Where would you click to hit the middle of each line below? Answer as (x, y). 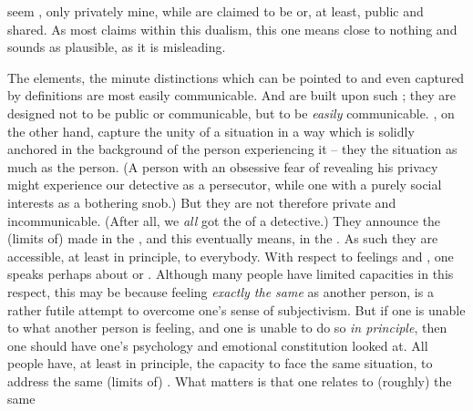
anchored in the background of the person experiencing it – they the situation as (232, 149)
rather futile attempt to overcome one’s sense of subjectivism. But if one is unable (236, 309)
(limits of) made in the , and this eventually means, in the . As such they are (223, 238)
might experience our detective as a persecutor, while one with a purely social (225, 185)
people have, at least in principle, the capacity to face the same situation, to (220, 363)
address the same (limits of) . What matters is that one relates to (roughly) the (230, 380)
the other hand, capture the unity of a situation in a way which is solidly (211, 131)
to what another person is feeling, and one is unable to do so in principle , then (227, 328)
